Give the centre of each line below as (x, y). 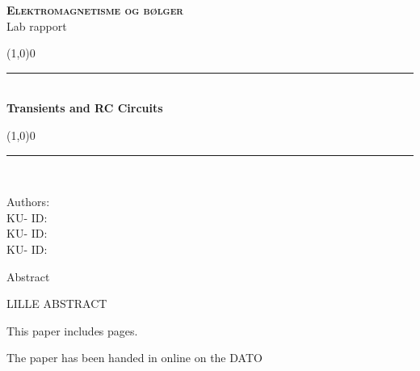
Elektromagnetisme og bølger (95, 10)
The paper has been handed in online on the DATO (134, 358)
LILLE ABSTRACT (57, 304)
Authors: (28, 202)
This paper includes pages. (72, 330)
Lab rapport (37, 25)
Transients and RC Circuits (85, 108)
